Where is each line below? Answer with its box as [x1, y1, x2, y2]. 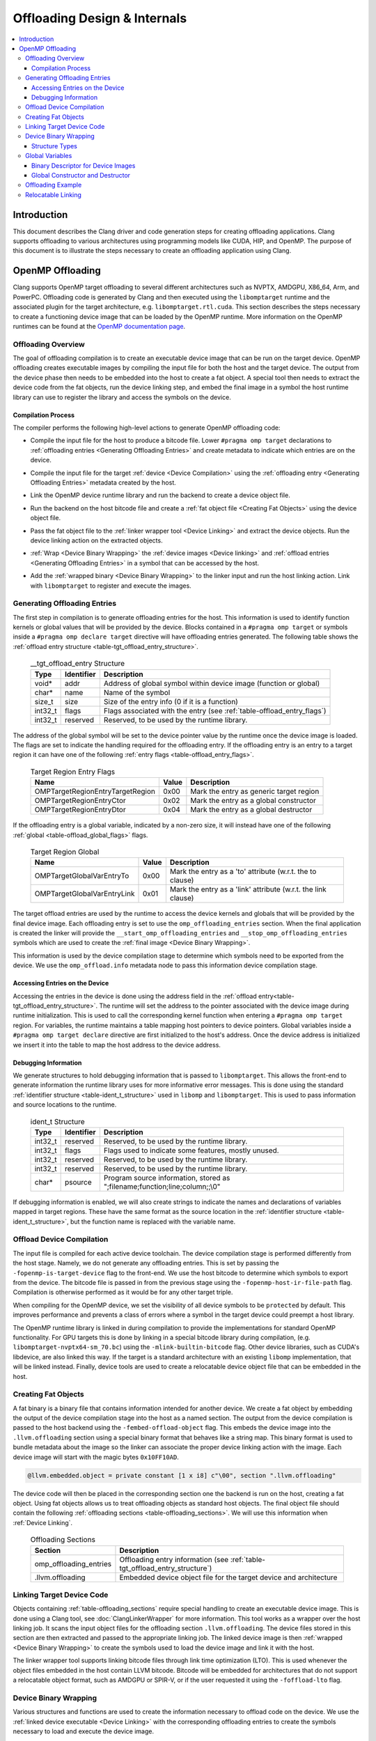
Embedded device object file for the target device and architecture [119, 1572, 338, 1582]
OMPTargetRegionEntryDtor [34, 805, 126, 815]
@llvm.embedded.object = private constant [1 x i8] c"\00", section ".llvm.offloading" [27, 1471, 336, 1479]
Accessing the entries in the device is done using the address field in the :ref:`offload [13, 992, 257, 1000]
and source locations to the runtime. [13, 1100, 117, 1109]
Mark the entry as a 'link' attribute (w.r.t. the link [169, 884, 327, 894]
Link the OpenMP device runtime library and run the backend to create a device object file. [30, 491, 290, 499]
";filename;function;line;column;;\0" [103, 1181, 221, 1191]
